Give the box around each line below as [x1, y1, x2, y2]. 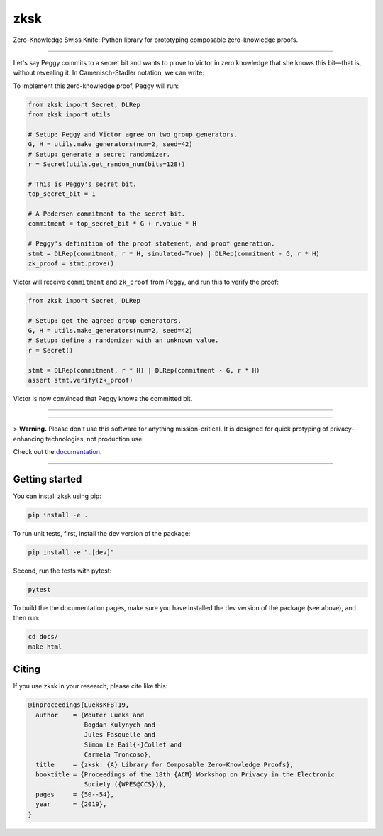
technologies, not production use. [45, 434, 145, 443]
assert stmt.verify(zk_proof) [28, 376, 133, 385]
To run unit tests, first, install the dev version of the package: [13, 529, 191, 538]
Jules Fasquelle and [84, 731, 156, 739]
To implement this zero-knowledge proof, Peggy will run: [13, 82, 179, 90]
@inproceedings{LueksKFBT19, [28, 701, 130, 709]
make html [28, 642, 62, 651]
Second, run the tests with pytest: [13, 566, 112, 575]
